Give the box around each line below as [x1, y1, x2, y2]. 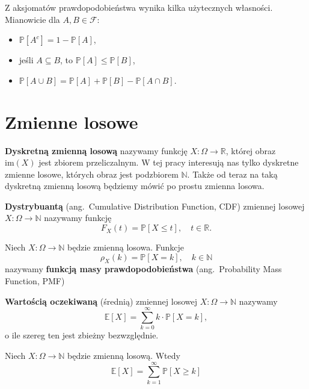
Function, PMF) [5, 275, 65, 287]
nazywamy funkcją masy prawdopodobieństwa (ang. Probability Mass [5, 263, 282, 275]
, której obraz [225, 144, 276, 157]
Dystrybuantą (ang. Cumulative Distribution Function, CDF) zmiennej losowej [5, 199, 305, 212]
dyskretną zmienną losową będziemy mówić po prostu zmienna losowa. [5, 179, 265, 192]
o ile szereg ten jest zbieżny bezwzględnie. [5, 329, 159, 341]
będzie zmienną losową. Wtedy [67, 349, 180, 361]
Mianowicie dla [5, 13, 60, 25]
